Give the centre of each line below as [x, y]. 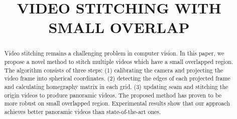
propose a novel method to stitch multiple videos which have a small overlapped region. [119, 62]
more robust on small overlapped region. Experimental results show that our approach [117, 103]
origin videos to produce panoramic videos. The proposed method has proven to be [113, 95]
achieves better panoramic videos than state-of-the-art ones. [83, 111]
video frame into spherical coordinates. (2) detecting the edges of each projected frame [117, 78]
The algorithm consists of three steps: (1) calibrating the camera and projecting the [114, 70]
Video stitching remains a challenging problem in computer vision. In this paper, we [114, 53]
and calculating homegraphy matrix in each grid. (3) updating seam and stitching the [116, 86]
